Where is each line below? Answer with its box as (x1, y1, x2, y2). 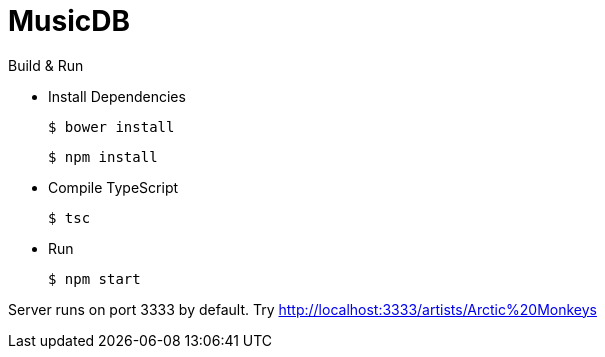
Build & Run (8, 56, 84, 74)
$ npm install (48, 148, 158, 165)
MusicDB (8, 4, 131, 38)
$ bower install (48, 118, 175, 135)
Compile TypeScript (48, 178, 179, 196)
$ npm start (48, 270, 141, 287)
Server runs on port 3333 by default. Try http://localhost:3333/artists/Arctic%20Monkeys (8, 300, 597, 318)
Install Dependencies (48, 87, 186, 105)
